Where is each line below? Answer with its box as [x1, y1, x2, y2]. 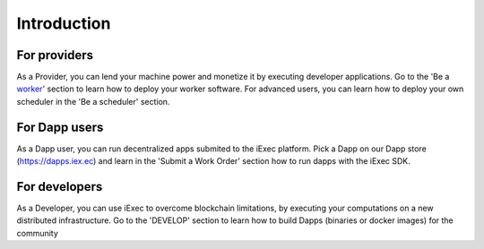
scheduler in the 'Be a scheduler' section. [16, 96, 170, 107]
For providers [16, 47, 94, 63]
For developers [16, 179, 103, 194]
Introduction [16, 13, 111, 33]
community [16, 228, 58, 238]
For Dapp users [16, 119, 104, 134]
